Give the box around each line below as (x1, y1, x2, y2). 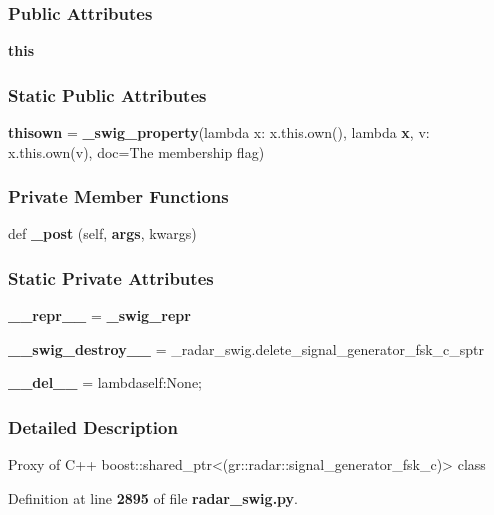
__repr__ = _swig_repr (8, 305, 191, 326)
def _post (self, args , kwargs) (8, 223, 197, 244)
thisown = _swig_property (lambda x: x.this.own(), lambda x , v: (8, 122, 430, 143)
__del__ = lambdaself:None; (8, 372, 202, 393)
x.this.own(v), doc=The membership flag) (8, 141, 265, 162)
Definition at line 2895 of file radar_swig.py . (8, 487, 299, 508)
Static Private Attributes (8, 265, 214, 290)
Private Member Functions (8, 184, 229, 209)
